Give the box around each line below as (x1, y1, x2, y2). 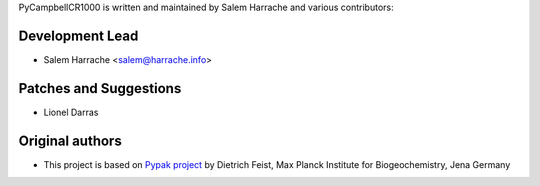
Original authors (18, 132, 122, 149)
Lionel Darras (43, 106, 99, 118)
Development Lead (18, 27, 139, 44)
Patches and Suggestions (18, 80, 182, 97)
